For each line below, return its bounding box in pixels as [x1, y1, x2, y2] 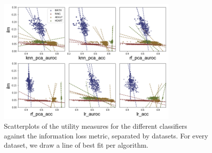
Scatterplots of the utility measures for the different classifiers [4, 121, 187, 131]
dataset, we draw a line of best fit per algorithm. [4, 140, 148, 150]
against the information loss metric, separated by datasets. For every [4, 130, 208, 140]
